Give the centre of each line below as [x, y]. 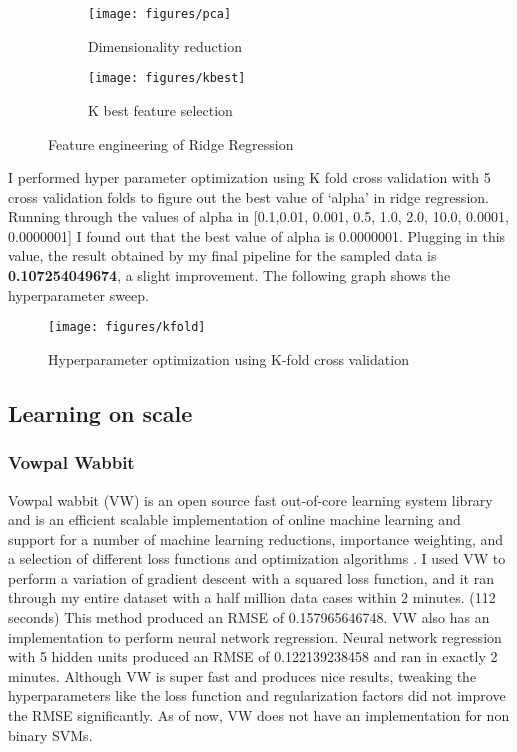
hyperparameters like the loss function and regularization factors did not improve [257, 695]
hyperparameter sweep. [78, 294]
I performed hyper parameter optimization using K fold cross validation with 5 [249, 177]
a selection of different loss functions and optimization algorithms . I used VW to [257, 558]
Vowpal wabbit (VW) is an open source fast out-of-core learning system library [250, 499]
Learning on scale [100, 412]
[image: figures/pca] [160, 14]
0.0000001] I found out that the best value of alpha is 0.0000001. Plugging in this [257, 235]
